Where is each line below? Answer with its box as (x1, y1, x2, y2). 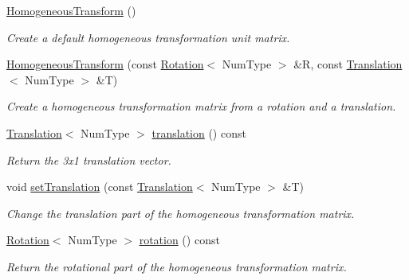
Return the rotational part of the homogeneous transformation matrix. (6, 258, 347, 274)
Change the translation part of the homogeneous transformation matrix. (6, 204, 355, 221)
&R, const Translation (293, 56, 403, 72)
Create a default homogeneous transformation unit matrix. (6, 29, 290, 45)
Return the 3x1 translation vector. (6, 151, 171, 168)
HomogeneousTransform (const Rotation (6, 56, 204, 72)
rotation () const (139, 231, 220, 248)
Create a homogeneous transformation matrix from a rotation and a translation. (6, 98, 396, 115)
